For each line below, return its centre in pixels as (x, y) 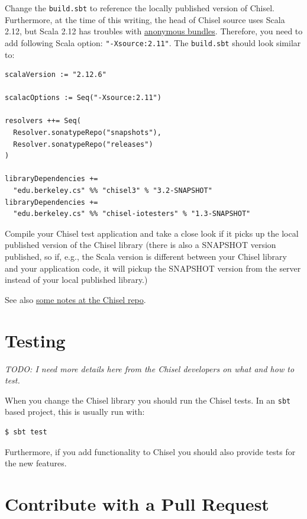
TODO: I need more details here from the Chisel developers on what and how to (150, 368)
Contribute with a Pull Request (137, 503)
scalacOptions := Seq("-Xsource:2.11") (83, 98)
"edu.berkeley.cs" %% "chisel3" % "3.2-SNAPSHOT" (113, 191)
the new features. (36, 463)
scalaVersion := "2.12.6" (56, 75)
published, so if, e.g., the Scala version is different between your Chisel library (146, 256)
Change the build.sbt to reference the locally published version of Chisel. (140, 8)
